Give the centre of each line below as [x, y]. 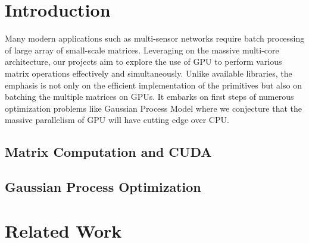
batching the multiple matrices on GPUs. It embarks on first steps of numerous [149, 97]
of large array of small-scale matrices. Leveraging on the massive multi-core [142, 50]
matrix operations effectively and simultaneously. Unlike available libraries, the [149, 73]
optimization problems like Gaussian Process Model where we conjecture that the [153, 108]
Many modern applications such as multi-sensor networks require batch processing [155, 38]
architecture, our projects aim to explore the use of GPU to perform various [143, 61]
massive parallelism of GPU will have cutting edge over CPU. [117, 120]
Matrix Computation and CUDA [108, 152]
